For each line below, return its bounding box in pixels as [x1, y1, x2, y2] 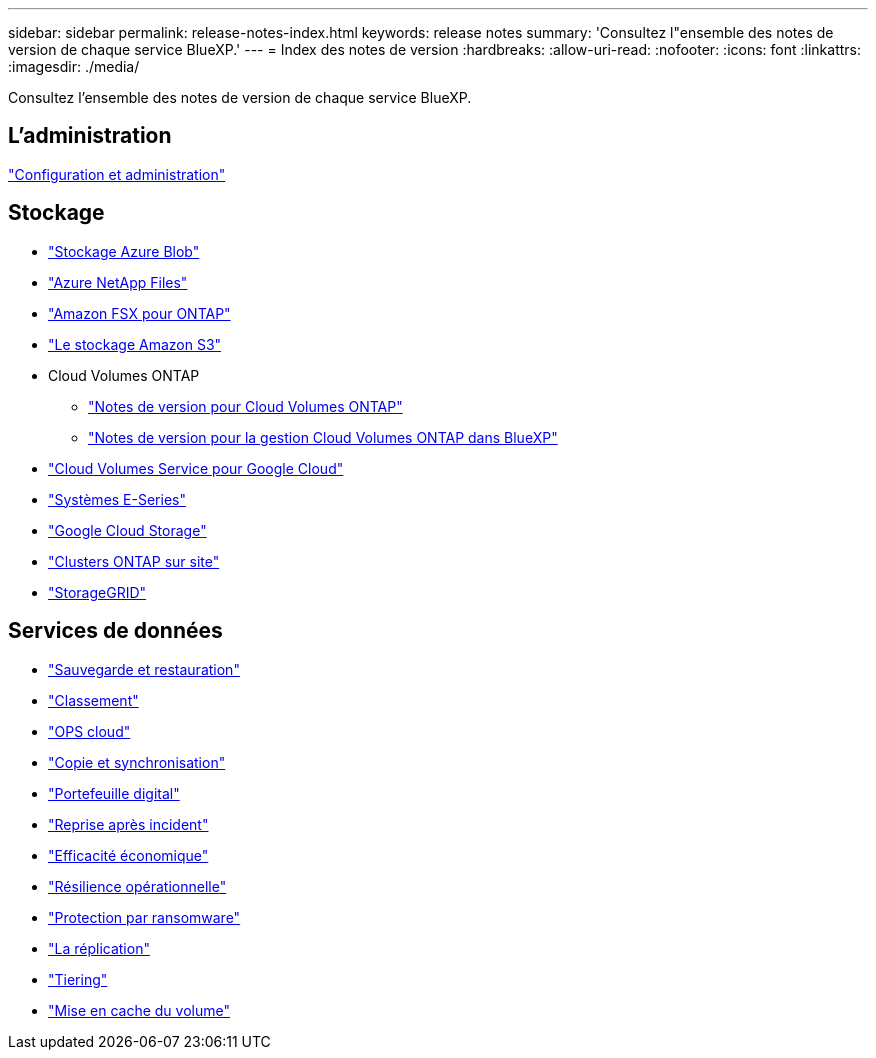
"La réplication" [48, 939, 150, 957]
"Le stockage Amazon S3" [48, 335, 222, 353]
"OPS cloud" [48, 722, 131, 740]
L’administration [8, 123, 172, 149]
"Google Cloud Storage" [48, 521, 207, 539]
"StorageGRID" [48, 583, 147, 601]
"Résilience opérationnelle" [48, 877, 227, 895]
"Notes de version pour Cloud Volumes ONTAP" [88, 397, 403, 415]
